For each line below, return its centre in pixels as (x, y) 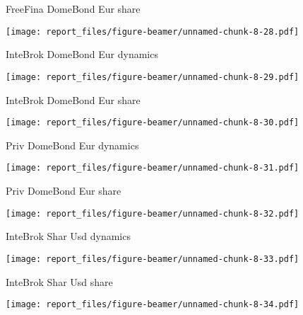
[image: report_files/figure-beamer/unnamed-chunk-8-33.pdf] (153, 259)
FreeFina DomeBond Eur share (73, 8)
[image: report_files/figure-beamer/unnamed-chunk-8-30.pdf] (153, 123)
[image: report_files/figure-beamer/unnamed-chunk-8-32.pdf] (153, 213)
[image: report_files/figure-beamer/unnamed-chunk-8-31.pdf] (153, 168)
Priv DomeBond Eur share (64, 190)
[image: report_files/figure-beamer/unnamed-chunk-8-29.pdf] (153, 77)
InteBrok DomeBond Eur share (73, 99)
